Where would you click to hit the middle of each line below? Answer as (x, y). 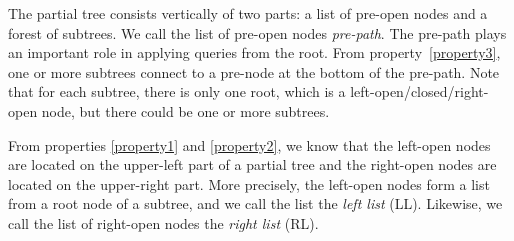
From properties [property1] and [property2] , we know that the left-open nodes (249, 144)
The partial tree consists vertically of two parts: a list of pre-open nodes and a (248, 13)
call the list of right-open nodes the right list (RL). (163, 222)
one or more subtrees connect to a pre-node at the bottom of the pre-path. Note (254, 71)
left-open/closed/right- (419, 91)
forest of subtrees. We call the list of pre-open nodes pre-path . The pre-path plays (257, 32)
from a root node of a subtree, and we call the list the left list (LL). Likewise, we (255, 203)
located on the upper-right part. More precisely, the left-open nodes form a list (249, 183)
